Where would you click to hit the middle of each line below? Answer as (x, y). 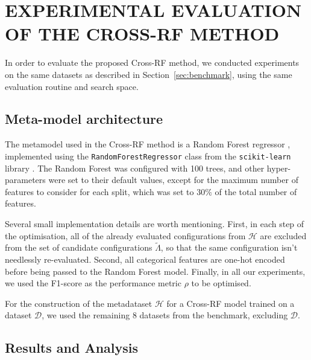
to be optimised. (221, 283)
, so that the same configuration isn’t (229, 247)
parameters (25, 180)
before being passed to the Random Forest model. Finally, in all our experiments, (155, 271)
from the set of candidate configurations (79, 247)
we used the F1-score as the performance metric (93, 283)
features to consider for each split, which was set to (99, 191)
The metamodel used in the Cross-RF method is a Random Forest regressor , (148, 144)
